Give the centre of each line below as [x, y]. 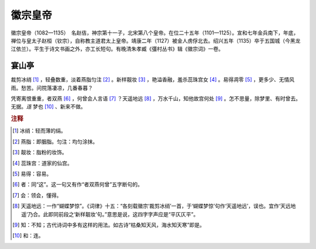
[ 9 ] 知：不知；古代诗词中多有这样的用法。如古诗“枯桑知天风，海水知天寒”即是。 [109, 224]
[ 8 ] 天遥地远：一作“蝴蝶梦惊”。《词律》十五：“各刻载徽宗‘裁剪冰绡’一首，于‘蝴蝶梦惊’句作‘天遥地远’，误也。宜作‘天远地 [154, 206]
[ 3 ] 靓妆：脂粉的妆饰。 [40, 153]
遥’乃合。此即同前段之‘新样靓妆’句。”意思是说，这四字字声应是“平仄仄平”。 [110, 214]
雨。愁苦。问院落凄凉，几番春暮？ [52, 88]
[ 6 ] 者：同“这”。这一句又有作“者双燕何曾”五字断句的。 [78, 185]
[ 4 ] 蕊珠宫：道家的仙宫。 [42, 163]
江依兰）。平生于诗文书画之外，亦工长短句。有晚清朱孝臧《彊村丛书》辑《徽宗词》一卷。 [117, 49]
